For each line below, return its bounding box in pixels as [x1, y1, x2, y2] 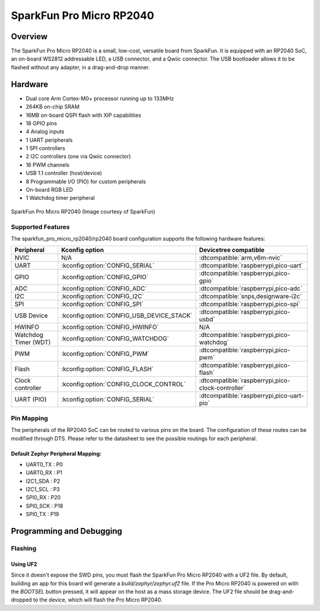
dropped [11, 596, 32, 603]
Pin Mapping [11, 414, 49, 422]
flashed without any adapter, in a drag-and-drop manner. [11, 63, 151, 71]
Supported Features [11, 222, 71, 231]
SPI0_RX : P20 [25, 494, 61, 501]
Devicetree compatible [199, 246, 265, 254]
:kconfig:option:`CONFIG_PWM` [61, 350, 150, 358]
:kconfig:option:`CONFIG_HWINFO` [61, 323, 159, 332]
